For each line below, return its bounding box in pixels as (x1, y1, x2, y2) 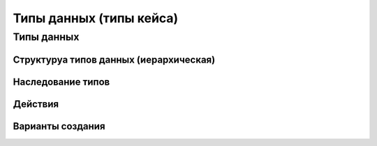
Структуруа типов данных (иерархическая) (13, 54, 216, 65)
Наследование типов (13, 76, 110, 88)
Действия (13, 98, 59, 110)
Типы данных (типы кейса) (13, 10, 179, 26)
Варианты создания (13, 120, 105, 132)
